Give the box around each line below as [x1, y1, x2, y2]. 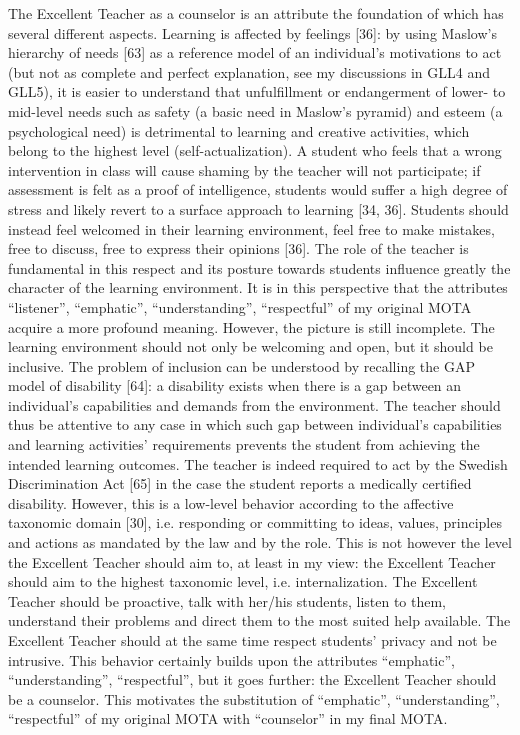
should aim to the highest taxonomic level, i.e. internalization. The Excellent [8, 571, 478, 592]
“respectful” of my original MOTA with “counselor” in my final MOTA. [8, 708, 448, 729]
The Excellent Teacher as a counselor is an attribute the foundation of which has [8, 3, 504, 23]
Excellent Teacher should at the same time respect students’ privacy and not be [8, 630, 497, 650]
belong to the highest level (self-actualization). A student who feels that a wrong [8, 140, 502, 161]
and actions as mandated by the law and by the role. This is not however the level [8, 532, 512, 553]
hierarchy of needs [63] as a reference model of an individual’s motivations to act [8, 42, 502, 63]
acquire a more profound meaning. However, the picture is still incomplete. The [8, 316, 495, 337]
